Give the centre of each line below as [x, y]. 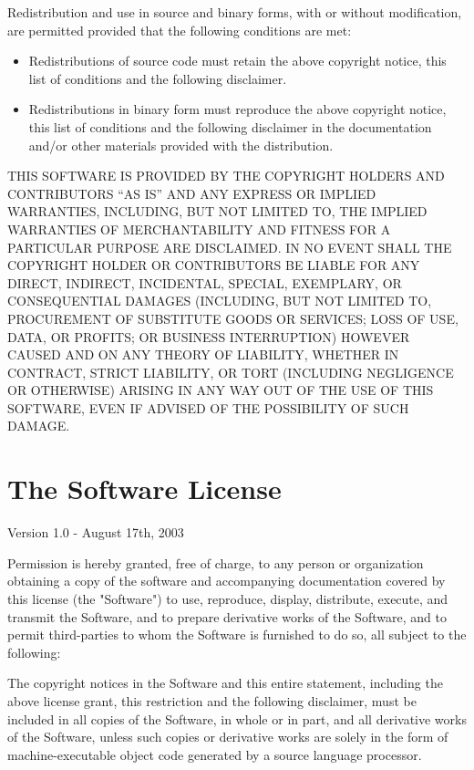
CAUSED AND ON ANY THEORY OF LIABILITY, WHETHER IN [203, 354]
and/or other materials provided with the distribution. [181, 145]
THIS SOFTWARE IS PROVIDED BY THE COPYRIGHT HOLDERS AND [226, 176]
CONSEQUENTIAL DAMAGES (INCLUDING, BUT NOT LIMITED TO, [220, 301]
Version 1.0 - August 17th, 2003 [96, 532]
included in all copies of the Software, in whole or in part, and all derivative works [237, 718]
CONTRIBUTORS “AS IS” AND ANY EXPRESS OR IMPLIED [192, 193]
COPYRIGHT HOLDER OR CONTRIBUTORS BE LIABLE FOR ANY [214, 265]
